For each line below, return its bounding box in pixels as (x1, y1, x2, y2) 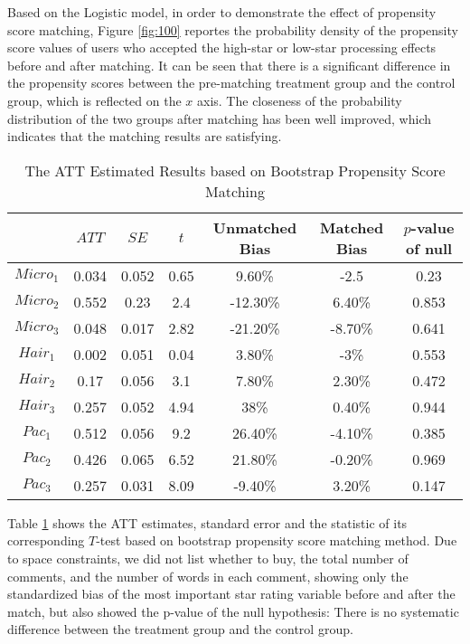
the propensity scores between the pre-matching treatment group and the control (7, 73, 456, 92)
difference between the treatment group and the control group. (7, 620, 353, 639)
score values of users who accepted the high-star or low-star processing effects (7, 38, 437, 57)
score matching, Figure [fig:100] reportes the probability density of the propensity (7, 20, 458, 39)
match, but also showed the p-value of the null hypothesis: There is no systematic (7, 601, 459, 620)
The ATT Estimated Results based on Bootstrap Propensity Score (24, 159, 446, 181)
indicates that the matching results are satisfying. (7, 127, 282, 146)
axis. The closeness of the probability (197, 90, 402, 109)
